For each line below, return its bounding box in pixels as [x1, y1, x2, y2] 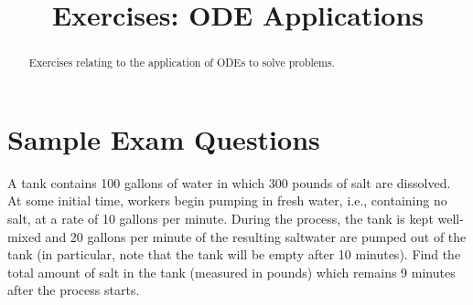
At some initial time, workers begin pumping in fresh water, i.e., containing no [7, 191, 447, 210]
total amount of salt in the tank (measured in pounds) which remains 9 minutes [7, 262, 456, 281]
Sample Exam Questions [7, 120, 320, 157]
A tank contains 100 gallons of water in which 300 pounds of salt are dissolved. [7, 173, 451, 192]
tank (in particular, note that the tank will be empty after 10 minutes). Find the [7, 245, 461, 264]
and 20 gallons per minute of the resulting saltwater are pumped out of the [45, 226, 467, 246]
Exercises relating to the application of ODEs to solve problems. [28, 55, 335, 70]
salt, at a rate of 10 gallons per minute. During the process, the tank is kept [7, 208, 434, 227]
